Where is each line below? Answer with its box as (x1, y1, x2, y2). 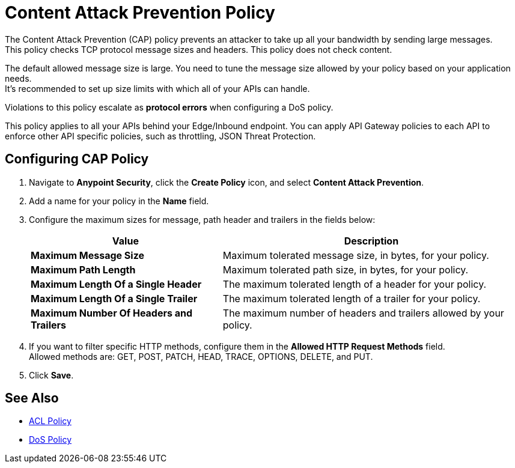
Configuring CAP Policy (5, 151, 149, 167)
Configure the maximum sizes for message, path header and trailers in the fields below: (29, 214, 376, 225)
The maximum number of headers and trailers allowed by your (222, 306, 504, 319)
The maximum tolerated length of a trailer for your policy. (222, 292, 481, 305)
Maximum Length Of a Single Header (31, 278, 202, 290)
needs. (5, 73, 32, 84)
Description (344, 234, 399, 247)
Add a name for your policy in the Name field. (29, 195, 209, 206)
